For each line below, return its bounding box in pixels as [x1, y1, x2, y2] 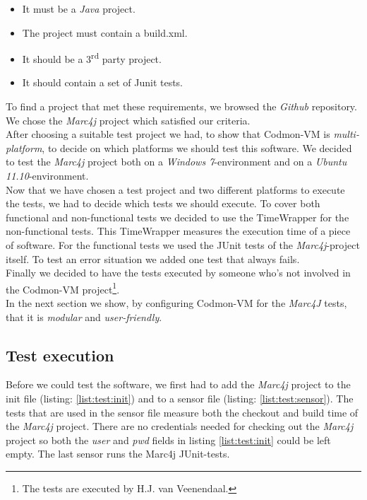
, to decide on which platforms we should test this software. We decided [42, 140, 352, 155]
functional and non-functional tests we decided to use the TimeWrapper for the [6, 209, 349, 224]
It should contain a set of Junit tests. [22, 75, 183, 90]
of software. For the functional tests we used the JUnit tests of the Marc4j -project [6, 237, 360, 252]
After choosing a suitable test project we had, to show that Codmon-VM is [6, 127, 330, 141]
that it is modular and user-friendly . [6, 309, 162, 324]
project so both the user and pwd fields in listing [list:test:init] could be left [6, 432, 331, 447]
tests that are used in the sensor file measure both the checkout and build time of [6, 405, 359, 419]
